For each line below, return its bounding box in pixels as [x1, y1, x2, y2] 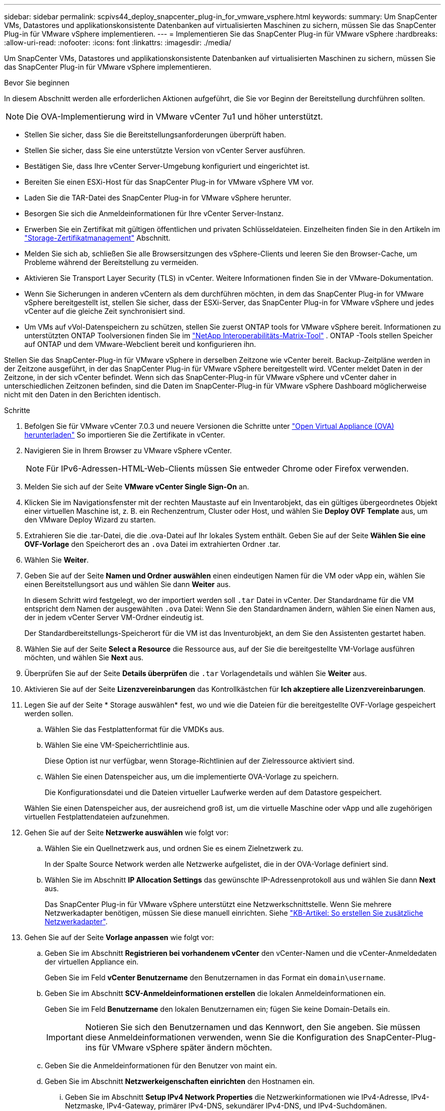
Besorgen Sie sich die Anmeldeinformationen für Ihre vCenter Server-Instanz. [24, 209, 284, 218]
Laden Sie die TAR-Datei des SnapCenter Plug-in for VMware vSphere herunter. [24, 193, 291, 202]
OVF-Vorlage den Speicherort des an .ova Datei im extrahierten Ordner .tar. [24, 540, 280, 548]
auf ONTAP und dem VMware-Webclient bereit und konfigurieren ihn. [24, 340, 256, 348]
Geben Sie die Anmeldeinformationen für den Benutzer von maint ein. [45, 1061, 277, 1070]
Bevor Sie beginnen [4, 78, 70, 87]
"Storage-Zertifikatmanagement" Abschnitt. [24, 233, 171, 242]
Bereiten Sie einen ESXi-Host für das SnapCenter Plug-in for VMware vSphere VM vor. [24, 178, 314, 186]
